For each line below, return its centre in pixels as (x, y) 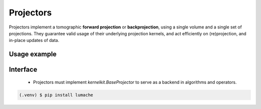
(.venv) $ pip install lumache (56, 95)
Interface (23, 70)
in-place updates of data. (34, 41)
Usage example (33, 54)
